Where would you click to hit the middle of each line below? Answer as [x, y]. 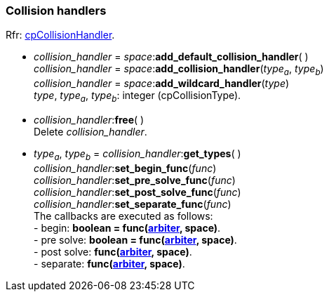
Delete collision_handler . [90, 131]
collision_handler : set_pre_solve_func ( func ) [135, 180]
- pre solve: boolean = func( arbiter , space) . [135, 239]
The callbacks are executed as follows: [123, 216]
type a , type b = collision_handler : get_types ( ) [137, 154]
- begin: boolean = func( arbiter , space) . [127, 227]
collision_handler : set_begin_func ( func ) [125, 168]
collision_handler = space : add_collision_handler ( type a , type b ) [179, 70]
